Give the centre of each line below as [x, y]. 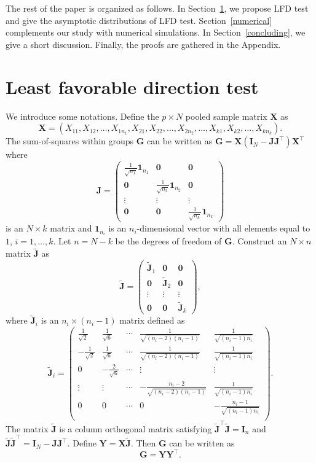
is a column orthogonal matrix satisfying [136, 428]
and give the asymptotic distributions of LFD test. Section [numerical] [139, 20]
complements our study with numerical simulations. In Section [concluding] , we [156, 32]
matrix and [71, 228]
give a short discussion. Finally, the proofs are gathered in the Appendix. [143, 44]
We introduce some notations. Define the [82, 116]
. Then [143, 443]
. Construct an [259, 241]
